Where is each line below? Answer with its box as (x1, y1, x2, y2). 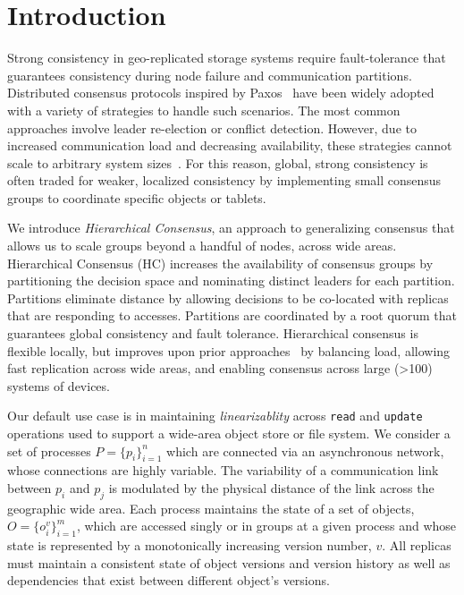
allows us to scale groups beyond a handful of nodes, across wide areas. (7, 236, 397, 255)
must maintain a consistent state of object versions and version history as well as (7, 553, 451, 572)
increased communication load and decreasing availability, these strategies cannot (7, 136, 452, 155)
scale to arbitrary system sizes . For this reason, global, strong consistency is (7, 153, 428, 172)
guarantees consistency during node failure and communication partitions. (7, 65, 412, 84)
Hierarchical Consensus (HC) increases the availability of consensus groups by (7, 253, 434, 272)
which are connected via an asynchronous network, (166, 441, 444, 460)
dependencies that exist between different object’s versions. (7, 571, 330, 590)
